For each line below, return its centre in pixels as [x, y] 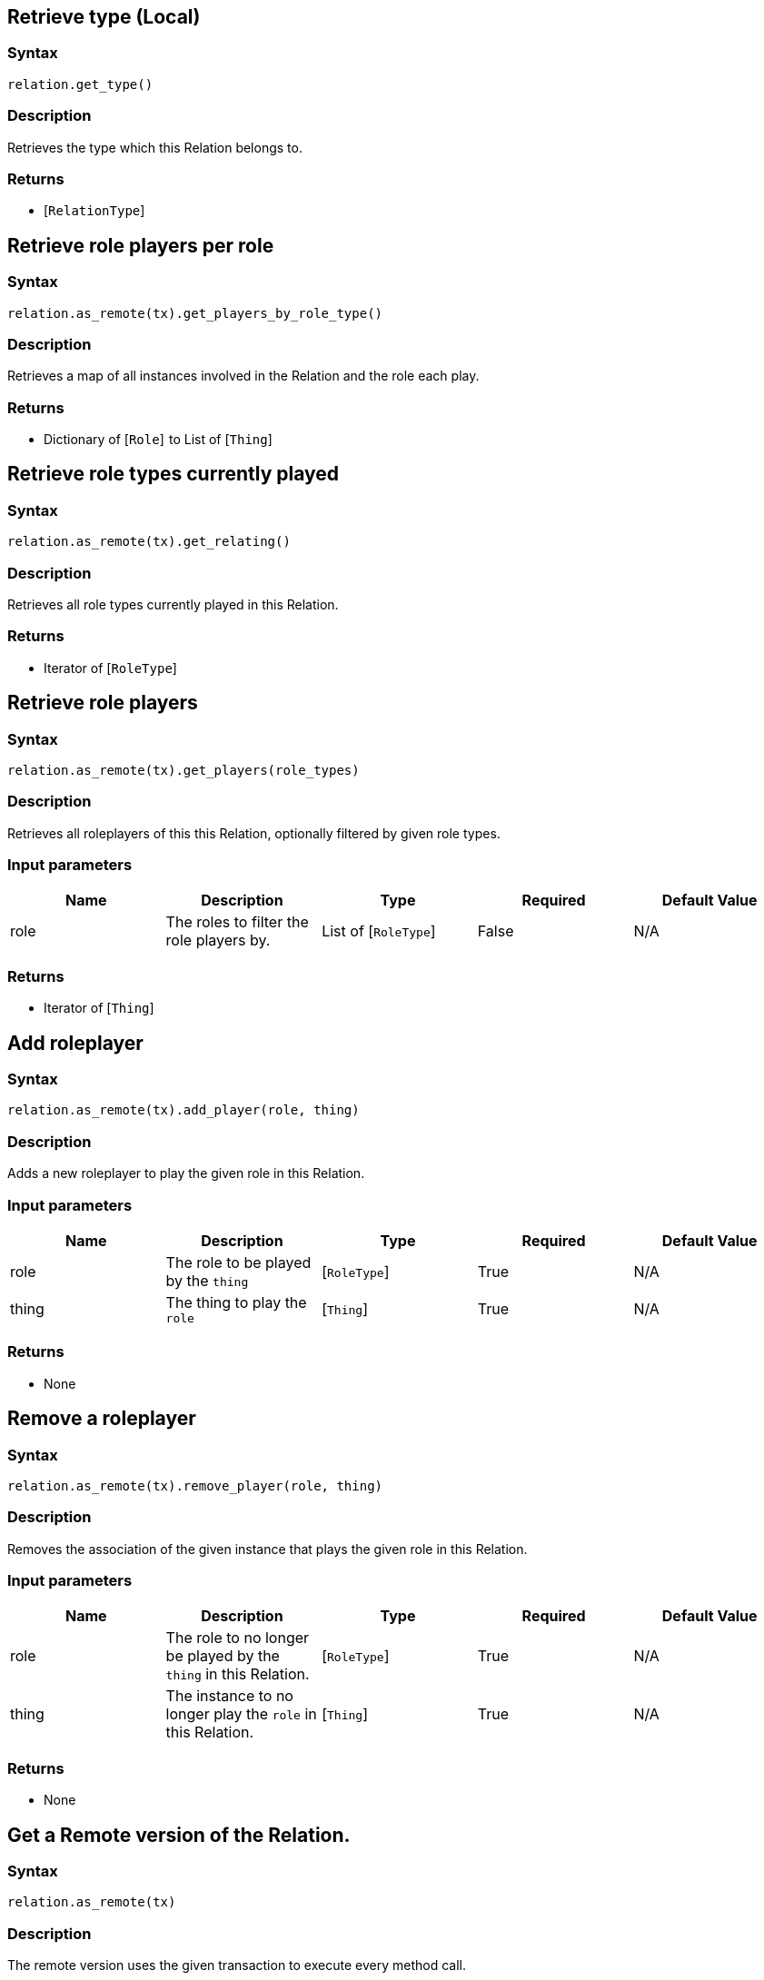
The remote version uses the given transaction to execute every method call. [237, 1965]
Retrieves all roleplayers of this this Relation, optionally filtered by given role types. [254, 833]
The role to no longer [238, 1638]
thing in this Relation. [238, 1674]
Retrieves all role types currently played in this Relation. [173, 604]
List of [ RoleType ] [379, 931]
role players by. [218, 940]
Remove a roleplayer [102, 1419]
